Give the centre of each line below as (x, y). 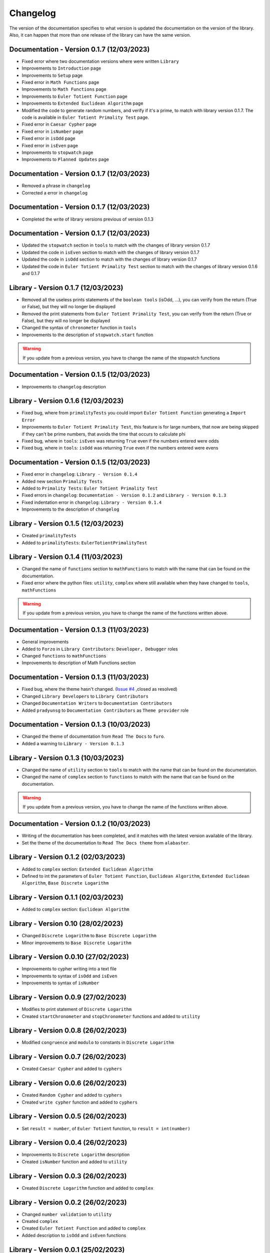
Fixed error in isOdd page (48, 138)
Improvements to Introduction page (61, 68)
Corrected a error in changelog (54, 192)
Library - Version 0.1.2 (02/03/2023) (67, 857)
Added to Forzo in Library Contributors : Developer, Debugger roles (100, 649)
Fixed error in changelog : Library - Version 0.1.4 (79, 474)
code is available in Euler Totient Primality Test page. (85, 117)
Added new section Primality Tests (62, 481)
